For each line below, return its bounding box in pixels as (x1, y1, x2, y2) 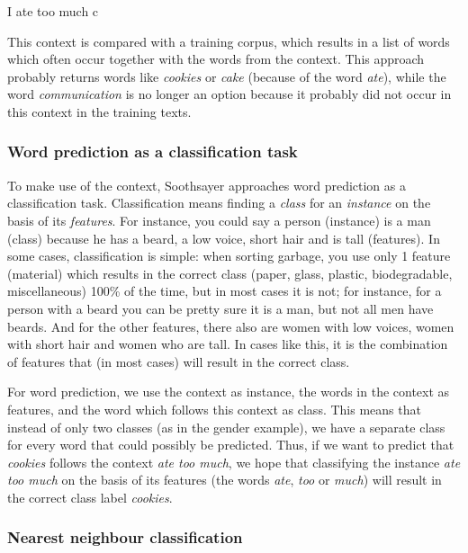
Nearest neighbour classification (7, 526, 243, 549)
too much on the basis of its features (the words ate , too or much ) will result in (7, 470, 442, 489)
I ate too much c (7, 2, 99, 20)
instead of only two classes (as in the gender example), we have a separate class (7, 417, 445, 436)
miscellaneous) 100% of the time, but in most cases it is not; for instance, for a (7, 281, 442, 300)
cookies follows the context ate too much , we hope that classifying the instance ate (7, 452, 461, 471)
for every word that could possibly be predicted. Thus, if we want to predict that (7, 435, 454, 454)
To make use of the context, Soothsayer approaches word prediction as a (7, 175, 406, 194)
